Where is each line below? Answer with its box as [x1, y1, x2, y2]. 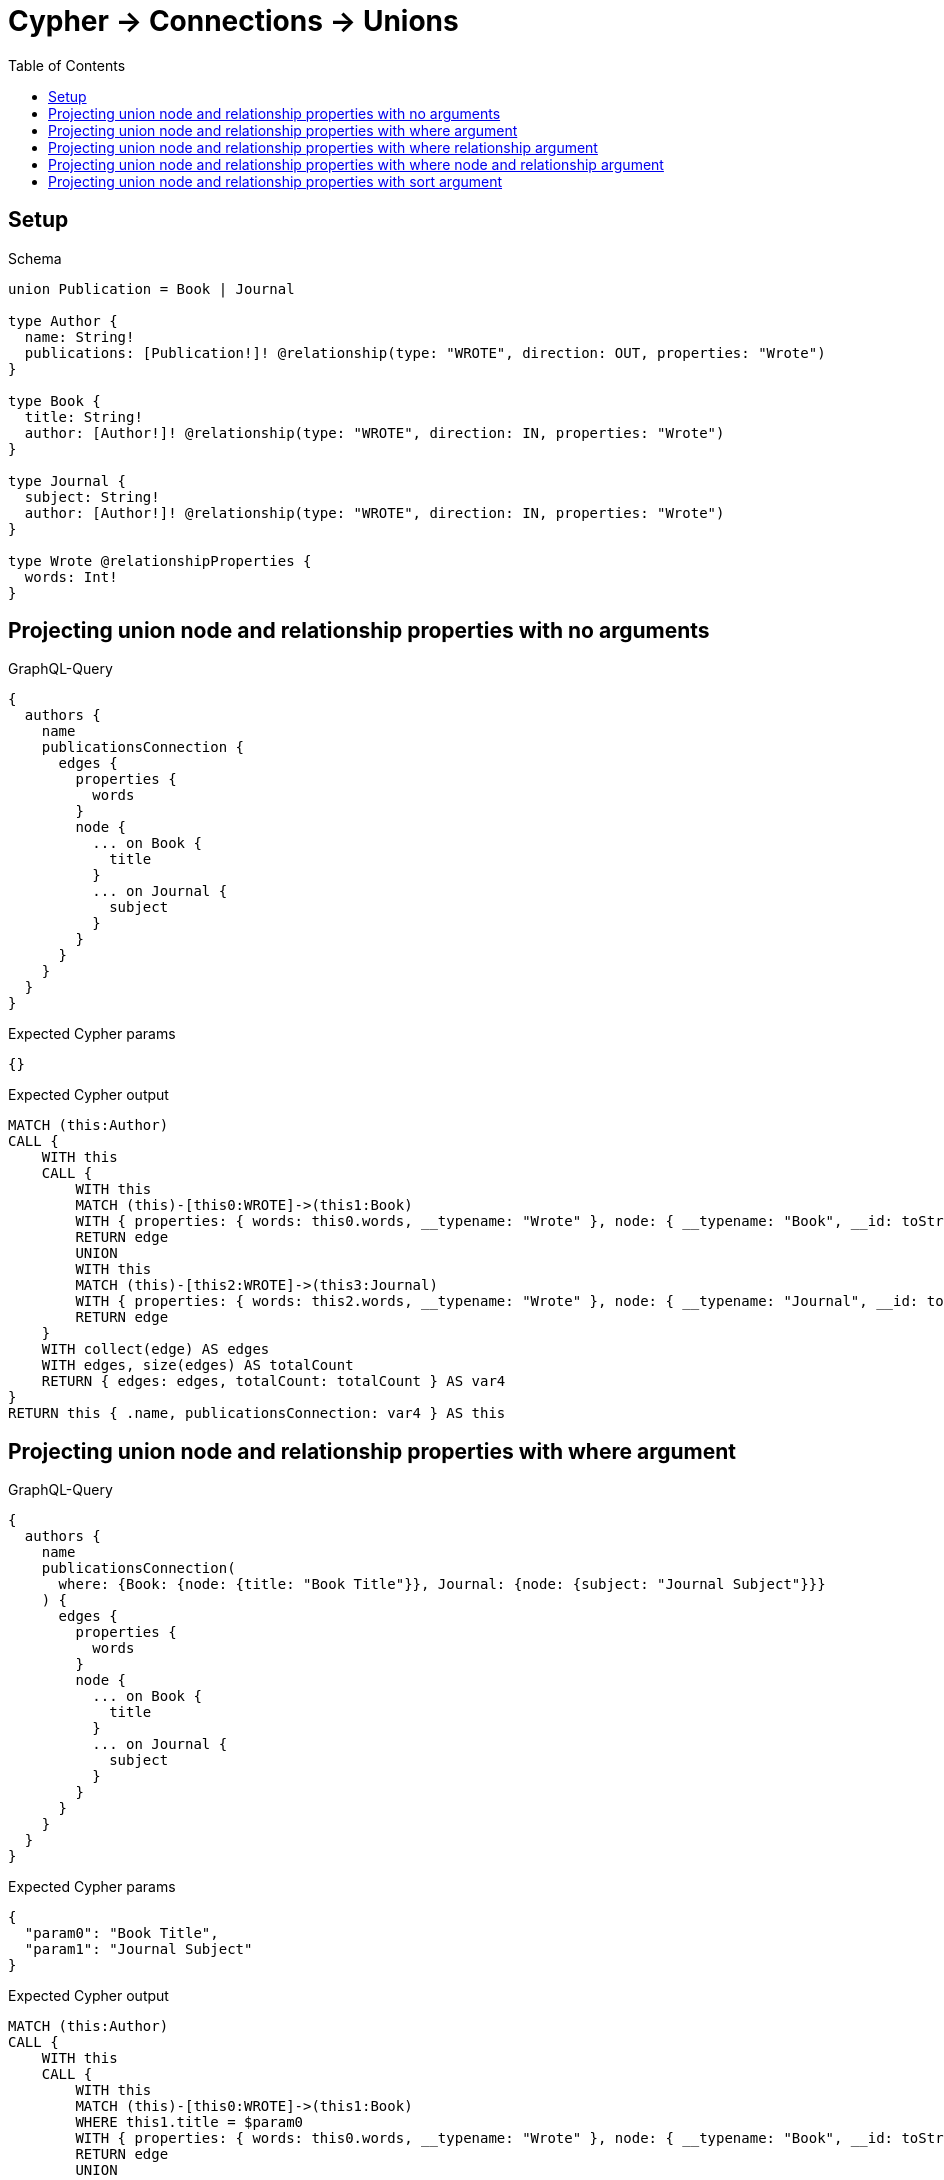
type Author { [8, 312, 118, 329]
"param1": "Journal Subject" [24, 1941, 253, 1958]
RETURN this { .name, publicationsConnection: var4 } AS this [8, 1405, 506, 1422]
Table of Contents [8, 56, 126, 74]
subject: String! [24, 488, 160, 505]
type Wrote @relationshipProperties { [8, 552, 312, 569]
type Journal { [8, 472, 127, 489]
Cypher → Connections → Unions [8, 4, 459, 38]
